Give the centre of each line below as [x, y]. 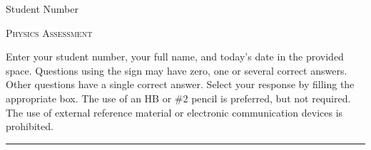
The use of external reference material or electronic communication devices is [174, 112]
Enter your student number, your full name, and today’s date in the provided [175, 57]
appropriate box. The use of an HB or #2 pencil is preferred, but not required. [178, 98]
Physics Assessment [49, 32]
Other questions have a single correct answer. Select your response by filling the [180, 84]
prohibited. [30, 126]
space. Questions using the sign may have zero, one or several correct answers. [177, 70]
